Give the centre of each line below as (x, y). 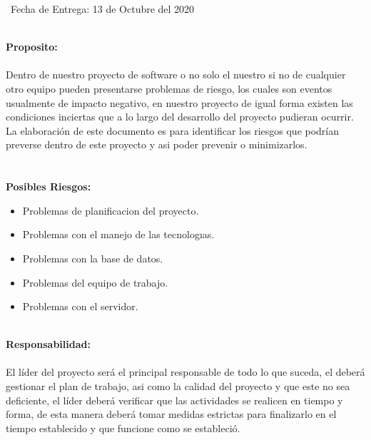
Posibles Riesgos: (49, 186)
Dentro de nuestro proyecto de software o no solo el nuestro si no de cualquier (176, 75)
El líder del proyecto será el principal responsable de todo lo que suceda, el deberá (185, 372)
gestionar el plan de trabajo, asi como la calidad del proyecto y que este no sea (178, 386)
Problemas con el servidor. (80, 306)
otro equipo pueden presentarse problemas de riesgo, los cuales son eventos (169, 88)
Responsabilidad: (48, 344)
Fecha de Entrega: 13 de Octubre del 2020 (102, 9)
